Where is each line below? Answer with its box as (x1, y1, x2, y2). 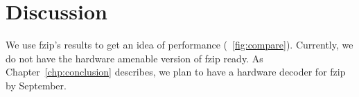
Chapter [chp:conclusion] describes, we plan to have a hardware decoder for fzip (6, 64, 346, 79)
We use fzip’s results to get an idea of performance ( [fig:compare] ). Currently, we (6, 37, 353, 52)
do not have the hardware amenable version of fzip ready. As (6, 51, 263, 65)
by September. (6, 78, 67, 92)
